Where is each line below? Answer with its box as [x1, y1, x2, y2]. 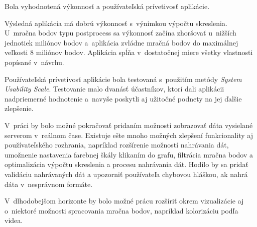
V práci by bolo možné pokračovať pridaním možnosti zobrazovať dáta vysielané [5, 119, 253, 130]
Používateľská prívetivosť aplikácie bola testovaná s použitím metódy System [5, 73, 242, 84]
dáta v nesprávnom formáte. [5, 178, 93, 189]
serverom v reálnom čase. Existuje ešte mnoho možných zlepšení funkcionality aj [5, 129, 253, 140]
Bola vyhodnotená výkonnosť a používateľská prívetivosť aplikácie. [5, 1, 210, 11]
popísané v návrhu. [5, 56, 64, 67]
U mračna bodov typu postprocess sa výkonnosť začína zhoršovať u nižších [5, 27, 236, 38]
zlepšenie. [5, 103, 34, 113]
